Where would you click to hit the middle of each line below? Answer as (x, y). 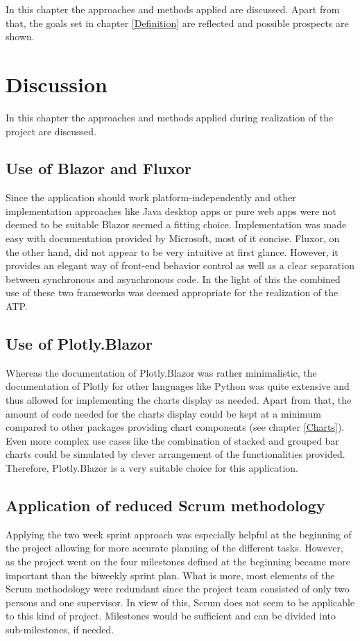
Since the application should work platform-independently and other (151, 197)
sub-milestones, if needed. (60, 629)
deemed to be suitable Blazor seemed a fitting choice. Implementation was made (176, 224)
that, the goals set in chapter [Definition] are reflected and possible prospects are (177, 23)
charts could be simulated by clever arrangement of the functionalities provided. (175, 454)
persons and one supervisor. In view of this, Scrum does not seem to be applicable (180, 602)
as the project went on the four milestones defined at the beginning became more (178, 561)
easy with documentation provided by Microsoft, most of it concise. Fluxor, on (173, 238)
